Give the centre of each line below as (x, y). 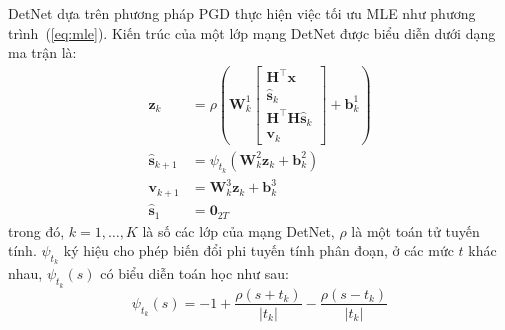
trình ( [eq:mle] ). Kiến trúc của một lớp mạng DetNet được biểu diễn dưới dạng (252, 32)
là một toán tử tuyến (415, 230)
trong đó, (36, 230)
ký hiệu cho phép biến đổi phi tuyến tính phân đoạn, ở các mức (258, 250)
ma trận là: (42, 52)
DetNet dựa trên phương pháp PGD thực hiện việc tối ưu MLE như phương (242, 13)
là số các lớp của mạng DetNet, (238, 230)
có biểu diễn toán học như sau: (194, 273)
